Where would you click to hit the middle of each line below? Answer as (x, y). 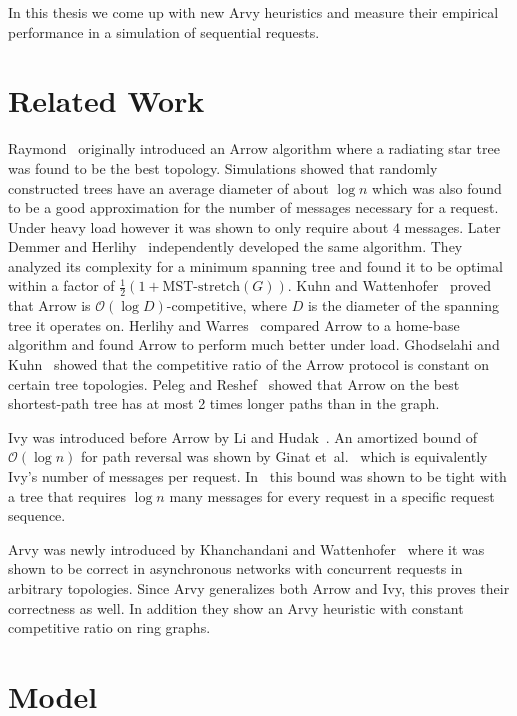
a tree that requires (67, 495)
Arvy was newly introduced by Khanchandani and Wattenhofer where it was (246, 548)
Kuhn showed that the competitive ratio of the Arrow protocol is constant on (249, 364)
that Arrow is (49, 305)
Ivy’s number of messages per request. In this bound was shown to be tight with (257, 476)
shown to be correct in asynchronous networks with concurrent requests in (235, 568)
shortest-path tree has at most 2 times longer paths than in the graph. (224, 403)
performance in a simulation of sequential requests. (164, 31)
